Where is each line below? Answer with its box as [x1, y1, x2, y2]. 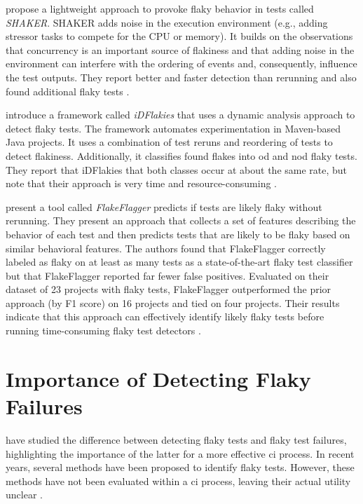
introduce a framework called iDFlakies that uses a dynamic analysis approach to [6, 107, 355, 122]
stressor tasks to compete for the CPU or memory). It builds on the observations [6, 29, 353, 43]
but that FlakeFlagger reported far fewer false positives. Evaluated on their [6, 268, 329, 282]
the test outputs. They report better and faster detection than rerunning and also [6, 69, 357, 84]
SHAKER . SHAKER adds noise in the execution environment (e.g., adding [6, 15, 328, 29]
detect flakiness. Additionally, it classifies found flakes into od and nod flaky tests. [6, 148, 357, 163]
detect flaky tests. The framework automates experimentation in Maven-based [6, 121, 341, 135]
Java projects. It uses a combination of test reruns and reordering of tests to [6, 135, 333, 149]
